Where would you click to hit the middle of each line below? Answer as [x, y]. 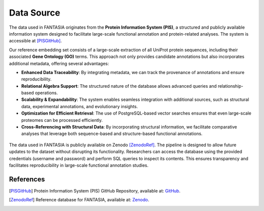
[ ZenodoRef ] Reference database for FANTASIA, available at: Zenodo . [79, 200]
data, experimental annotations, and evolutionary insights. [79, 106]
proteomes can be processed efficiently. [62, 120]
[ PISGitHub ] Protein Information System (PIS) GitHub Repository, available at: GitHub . [95, 191]
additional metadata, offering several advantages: [59, 63]
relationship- [231, 86]
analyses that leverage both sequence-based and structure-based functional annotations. [112, 134]
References [27, 179]
